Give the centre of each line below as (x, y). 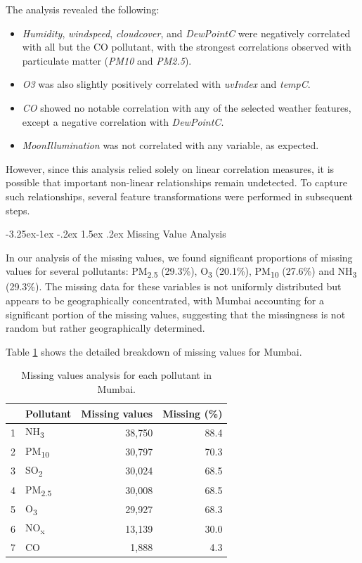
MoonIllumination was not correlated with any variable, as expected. (170, 145)
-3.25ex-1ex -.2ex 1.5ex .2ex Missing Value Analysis (116, 234)
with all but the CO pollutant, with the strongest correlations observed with (187, 47)
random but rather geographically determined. (105, 328)
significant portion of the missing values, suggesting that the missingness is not (176, 314)
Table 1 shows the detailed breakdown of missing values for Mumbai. (154, 351)
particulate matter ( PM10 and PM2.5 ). (107, 60)
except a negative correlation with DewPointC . (123, 121)
